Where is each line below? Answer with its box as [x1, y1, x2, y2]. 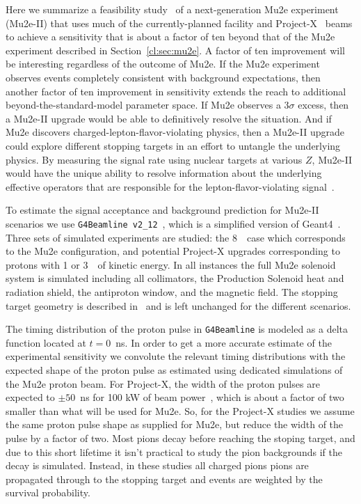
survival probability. [6, 485, 90, 500]
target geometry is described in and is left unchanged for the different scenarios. [6, 298, 351, 313]
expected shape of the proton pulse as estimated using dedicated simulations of [6, 362, 343, 377]
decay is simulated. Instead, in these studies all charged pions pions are [6, 458, 309, 473]
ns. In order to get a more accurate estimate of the [115, 335, 332, 349]
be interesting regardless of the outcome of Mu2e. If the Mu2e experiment [6, 56, 320, 71]
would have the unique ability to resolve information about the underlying [6, 166, 322, 180]
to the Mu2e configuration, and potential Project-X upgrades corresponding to [6, 244, 340, 258]
